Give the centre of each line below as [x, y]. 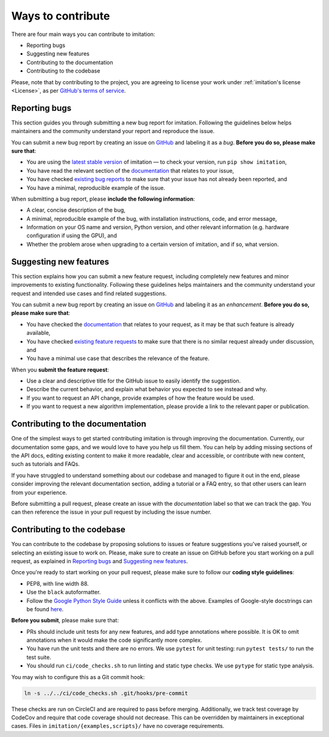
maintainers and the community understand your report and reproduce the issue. [113, 131]
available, [39, 333]
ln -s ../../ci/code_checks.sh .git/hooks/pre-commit [106, 693]
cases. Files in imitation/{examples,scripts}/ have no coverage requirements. [118, 726]
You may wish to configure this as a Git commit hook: [78, 677]
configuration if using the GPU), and [72, 235]
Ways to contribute [61, 16]
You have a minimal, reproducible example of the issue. [96, 188]
